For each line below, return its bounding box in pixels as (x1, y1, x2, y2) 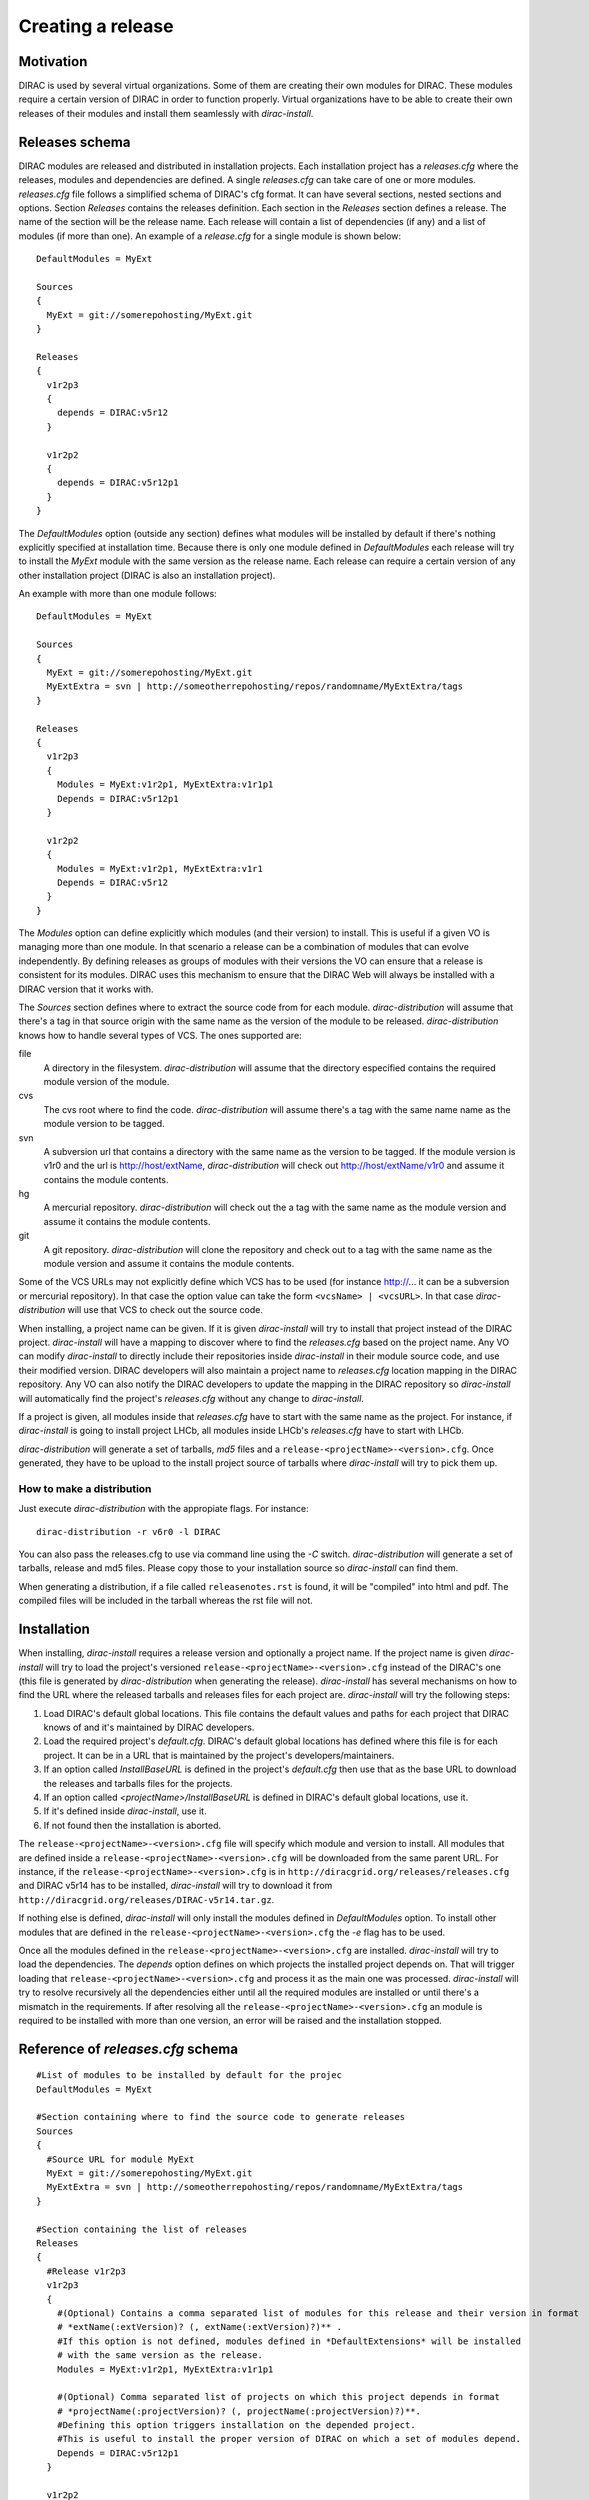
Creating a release (18, 15, 174, 37)
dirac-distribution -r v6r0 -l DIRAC (36, 1526, 222, 1537)
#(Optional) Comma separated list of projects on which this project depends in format (56, 2391, 500, 2403)
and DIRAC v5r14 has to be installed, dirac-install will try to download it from (18, 1880, 333, 1892)
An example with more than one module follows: (18, 588, 217, 600)
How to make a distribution (18, 1481, 152, 1495)
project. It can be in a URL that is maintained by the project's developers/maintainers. (43, 1749, 395, 1761)
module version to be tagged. (43, 1118, 165, 1130)
